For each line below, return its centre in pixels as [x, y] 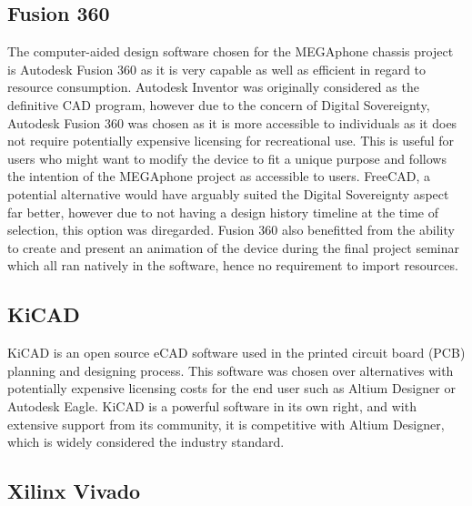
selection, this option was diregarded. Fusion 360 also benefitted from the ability [231, 230]
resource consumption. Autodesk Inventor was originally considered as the [213, 87]
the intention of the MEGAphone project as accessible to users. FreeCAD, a [219, 176]
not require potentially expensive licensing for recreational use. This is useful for [231, 141]
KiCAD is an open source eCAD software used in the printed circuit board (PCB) [236, 353]
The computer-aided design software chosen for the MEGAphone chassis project [231, 51]
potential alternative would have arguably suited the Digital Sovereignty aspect [228, 193]
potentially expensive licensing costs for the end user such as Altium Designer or [231, 388]
